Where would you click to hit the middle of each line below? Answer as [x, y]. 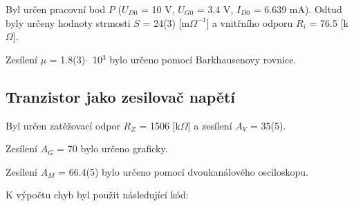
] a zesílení [210, 125]
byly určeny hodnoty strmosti [68, 22]
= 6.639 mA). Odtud [298, 9]
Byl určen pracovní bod [56, 9]
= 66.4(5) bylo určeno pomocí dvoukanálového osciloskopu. [183, 171]
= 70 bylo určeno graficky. [112, 148]
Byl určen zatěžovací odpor [63, 125]
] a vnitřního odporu [250, 22]
